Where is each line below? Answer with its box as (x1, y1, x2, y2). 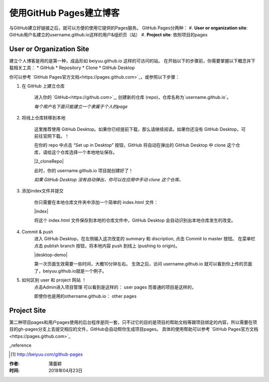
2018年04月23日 (48, 368, 83, 374)
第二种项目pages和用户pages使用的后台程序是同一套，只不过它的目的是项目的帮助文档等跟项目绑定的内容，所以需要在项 (9, 319, 258, 325)
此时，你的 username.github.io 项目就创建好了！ (34, 167, 134, 174)
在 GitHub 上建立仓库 (21, 83, 65, 89)
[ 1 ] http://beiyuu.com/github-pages (10, 351, 83, 358)
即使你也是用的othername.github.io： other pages (34, 293, 137, 299)
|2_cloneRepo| (34, 158, 64, 164)
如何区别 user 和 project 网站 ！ (21, 277, 87, 283)
